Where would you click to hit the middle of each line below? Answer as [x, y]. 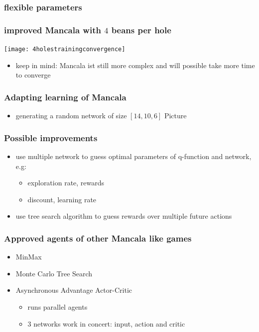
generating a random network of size [71, 116]
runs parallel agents [58, 306]
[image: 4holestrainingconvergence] [65, 49]
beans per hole [141, 30]
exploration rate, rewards [66, 183]
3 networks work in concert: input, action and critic [106, 323]
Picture [175, 116]
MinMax [29, 257]
